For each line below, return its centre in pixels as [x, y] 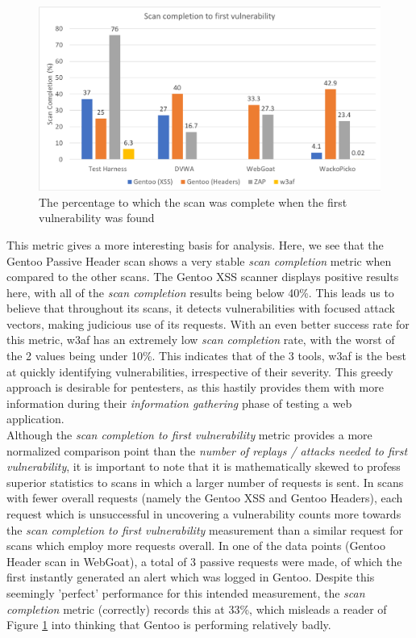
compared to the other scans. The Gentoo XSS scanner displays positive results [203, 277]
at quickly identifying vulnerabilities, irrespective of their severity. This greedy [200, 371]
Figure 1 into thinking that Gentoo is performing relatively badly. [169, 625]
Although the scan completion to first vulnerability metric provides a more [189, 435]
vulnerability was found [97, 218]
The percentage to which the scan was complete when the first [193, 201]
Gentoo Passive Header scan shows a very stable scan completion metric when [199, 260]
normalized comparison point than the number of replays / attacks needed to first [207, 450]
